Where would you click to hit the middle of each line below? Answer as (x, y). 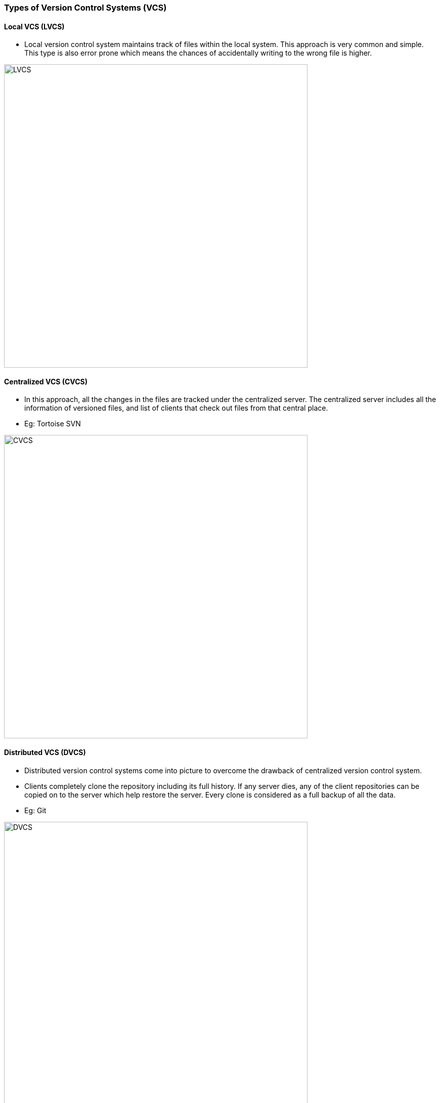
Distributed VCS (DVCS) (45, 753)
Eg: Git (35, 810)
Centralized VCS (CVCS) (46, 381)
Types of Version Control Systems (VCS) (85, 8)
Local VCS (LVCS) (34, 26)
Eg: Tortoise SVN (53, 424)
